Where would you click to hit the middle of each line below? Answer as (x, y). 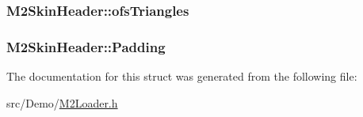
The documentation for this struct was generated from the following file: (182, 76)
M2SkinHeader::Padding (86, 46)
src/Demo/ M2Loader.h (62, 102)
